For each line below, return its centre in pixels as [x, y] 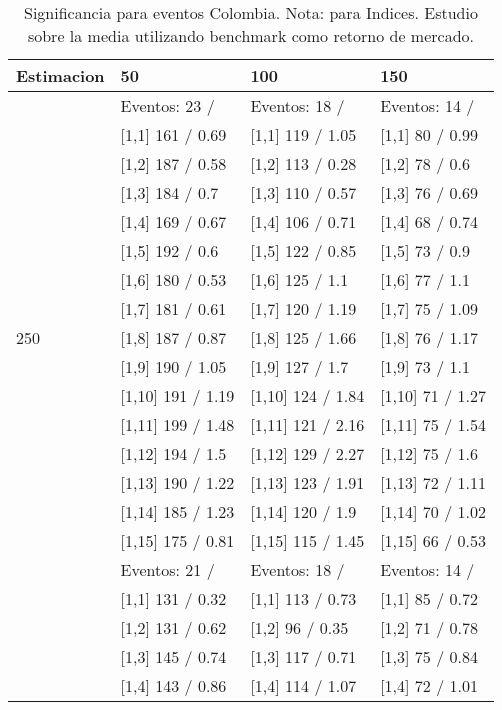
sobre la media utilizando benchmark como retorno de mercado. [251, 35]
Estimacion [60, 75]
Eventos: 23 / [167, 105]
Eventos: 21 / [167, 569]
